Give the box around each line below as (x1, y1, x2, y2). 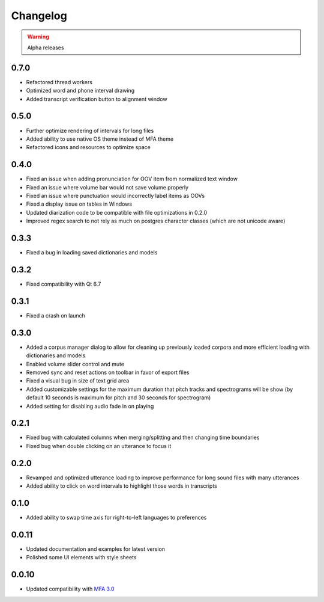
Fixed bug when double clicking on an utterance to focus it (26, 442, 172, 449)
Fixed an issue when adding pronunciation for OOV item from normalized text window (26, 175, 238, 183)
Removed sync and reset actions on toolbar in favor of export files (26, 369, 190, 376)
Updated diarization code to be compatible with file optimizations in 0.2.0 (26, 209, 208, 216)
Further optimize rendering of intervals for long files (26, 127, 154, 134)
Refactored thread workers (26, 78, 93, 85)
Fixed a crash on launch (26, 312, 85, 319)
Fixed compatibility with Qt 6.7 (26, 280, 101, 287)
